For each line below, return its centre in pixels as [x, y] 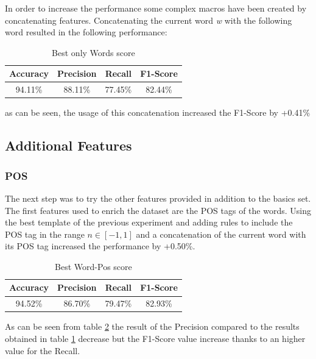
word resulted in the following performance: [86, 32]
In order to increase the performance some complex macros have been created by [156, 8]
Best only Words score [93, 52]
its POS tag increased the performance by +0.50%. [100, 246]
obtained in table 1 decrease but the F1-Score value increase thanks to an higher [155, 338]
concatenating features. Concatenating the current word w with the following [149, 20]
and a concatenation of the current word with [221, 234]
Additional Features [68, 145]
